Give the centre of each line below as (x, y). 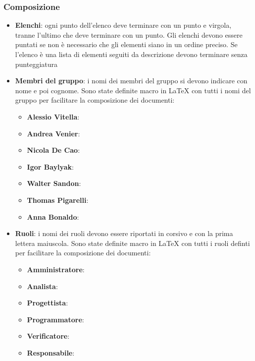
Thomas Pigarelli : (58, 200)
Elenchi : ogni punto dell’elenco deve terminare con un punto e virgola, (123, 25)
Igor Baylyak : (50, 166)
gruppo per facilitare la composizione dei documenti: (95, 100)
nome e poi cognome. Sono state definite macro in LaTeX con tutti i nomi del (133, 90)
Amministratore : (56, 269)
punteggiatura (36, 64)
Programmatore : (55, 319)
